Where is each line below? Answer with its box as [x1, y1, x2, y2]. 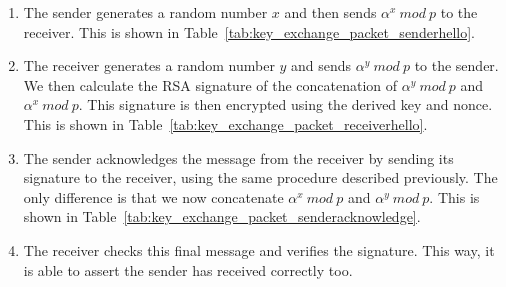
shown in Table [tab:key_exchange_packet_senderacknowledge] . [23, 206, 421, 227]
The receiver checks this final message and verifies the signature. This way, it [23, 239, 495, 260]
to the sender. [414, 55, 499, 76]
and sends [291, 55, 352, 76]
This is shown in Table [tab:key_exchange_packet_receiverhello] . [23, 113, 428, 134]
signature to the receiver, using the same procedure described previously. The [23, 167, 498, 188]
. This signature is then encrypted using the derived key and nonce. [78, 94, 493, 115]
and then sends [284, 2, 377, 22]
